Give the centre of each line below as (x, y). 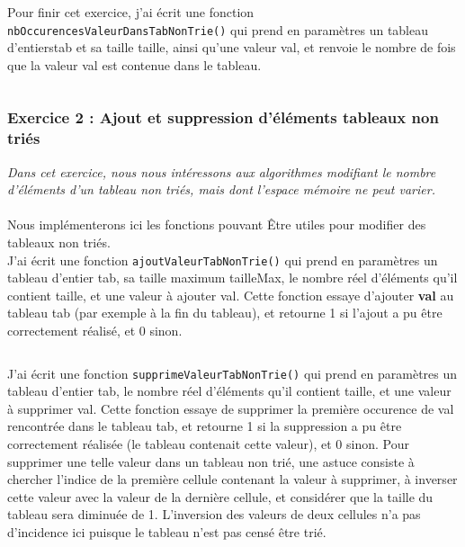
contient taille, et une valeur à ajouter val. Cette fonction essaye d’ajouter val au (231, 295)
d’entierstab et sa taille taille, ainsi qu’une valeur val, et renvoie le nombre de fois (232, 47)
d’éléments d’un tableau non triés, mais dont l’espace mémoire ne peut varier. (221, 189)
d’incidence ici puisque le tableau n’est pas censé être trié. (167, 531)
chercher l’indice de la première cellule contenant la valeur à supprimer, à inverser (232, 479)
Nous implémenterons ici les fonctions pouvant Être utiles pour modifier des (217, 224)
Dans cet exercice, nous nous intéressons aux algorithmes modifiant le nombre (222, 171)
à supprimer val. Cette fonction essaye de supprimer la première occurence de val (231, 408)
